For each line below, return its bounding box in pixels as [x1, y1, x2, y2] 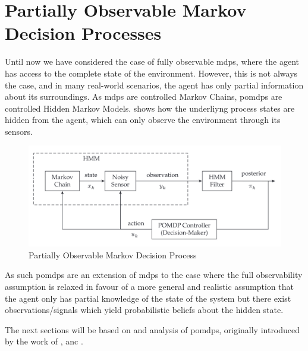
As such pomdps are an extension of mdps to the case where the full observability [5, 268, 303, 281]
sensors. [5, 125, 33, 137]
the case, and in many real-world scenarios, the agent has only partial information [5, 78, 304, 91]
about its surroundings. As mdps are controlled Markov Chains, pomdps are [5, 90, 282, 103]
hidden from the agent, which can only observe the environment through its [5, 113, 281, 126]
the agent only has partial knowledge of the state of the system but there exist [5, 292, 291, 304]
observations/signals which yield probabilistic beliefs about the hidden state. [5, 303, 284, 316]
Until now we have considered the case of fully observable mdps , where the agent [5, 55, 300, 68]
